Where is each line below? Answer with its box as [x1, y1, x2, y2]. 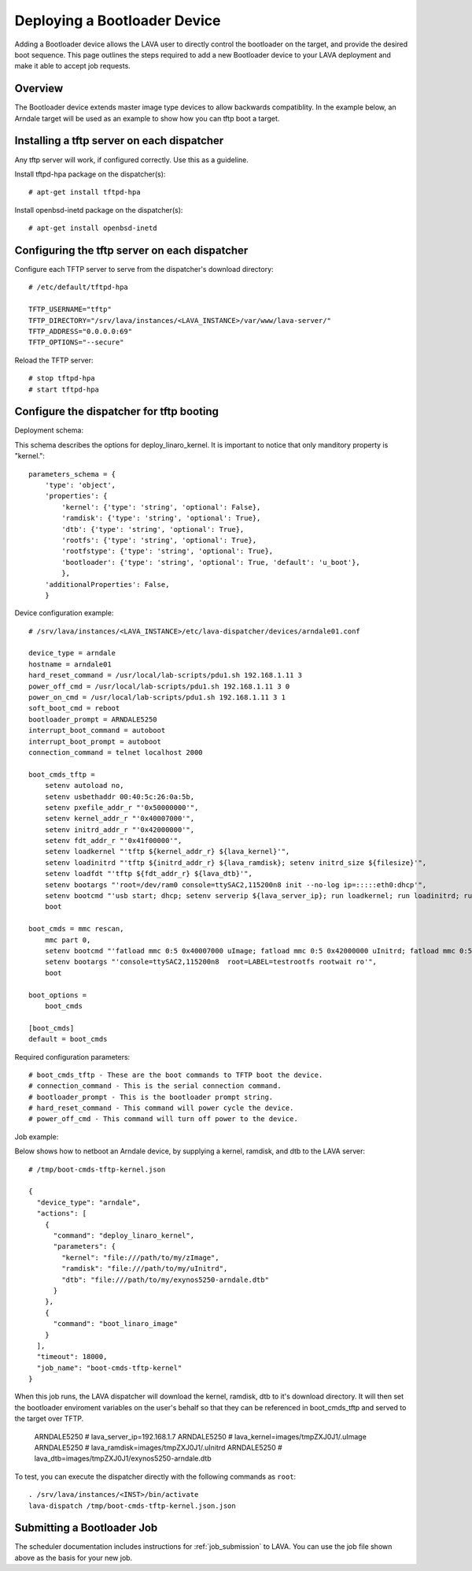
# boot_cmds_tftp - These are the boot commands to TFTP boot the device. [28, 1070, 323, 1079]
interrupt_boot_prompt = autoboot [28, 737, 161, 746]
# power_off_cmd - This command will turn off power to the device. [28, 1115, 298, 1123]
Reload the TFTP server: [14, 355, 94, 365]
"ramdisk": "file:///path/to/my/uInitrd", [61, 1265, 228, 1273]
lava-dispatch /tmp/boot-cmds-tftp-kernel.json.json [28, 1501, 236, 1510]
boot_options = [28, 990, 87, 1000]
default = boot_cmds [28, 1034, 108, 1044]
